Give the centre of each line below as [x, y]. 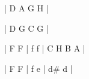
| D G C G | [26, 28]
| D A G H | [26, 8]
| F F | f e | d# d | [38, 68]
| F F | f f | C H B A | [45, 48]
